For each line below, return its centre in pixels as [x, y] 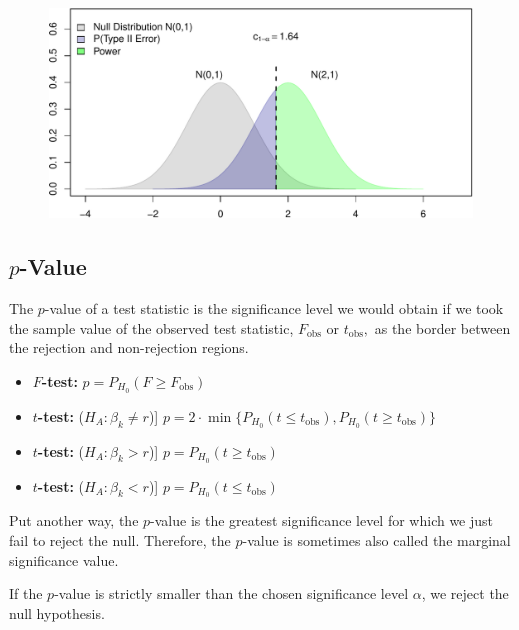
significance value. [64, 559]
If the [26, 593]
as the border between [442, 327]
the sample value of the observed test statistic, [151, 327]
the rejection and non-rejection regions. [129, 347]
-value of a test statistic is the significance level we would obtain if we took [274, 308]
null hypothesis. [57, 612]
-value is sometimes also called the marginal [376, 539]
